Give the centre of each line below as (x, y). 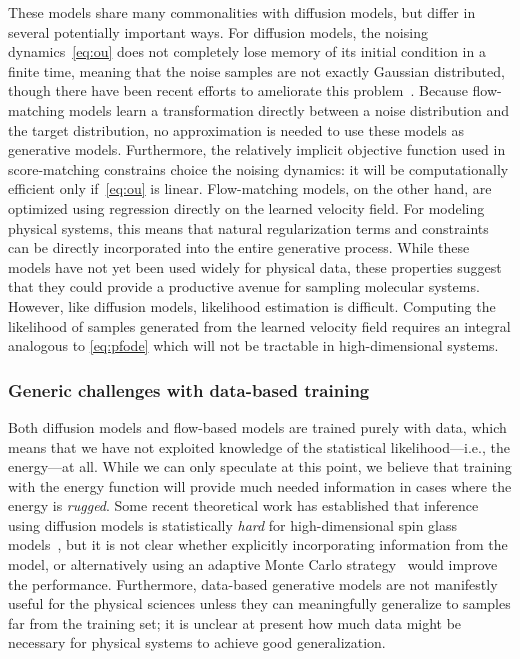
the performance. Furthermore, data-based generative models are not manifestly (253, 583)
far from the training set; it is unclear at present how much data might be (235, 622)
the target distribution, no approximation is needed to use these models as (236, 129)
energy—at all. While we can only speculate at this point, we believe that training (260, 466)
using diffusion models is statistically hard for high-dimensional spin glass (233, 524)
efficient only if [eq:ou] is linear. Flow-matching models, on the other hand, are (250, 188)
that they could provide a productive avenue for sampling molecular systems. (244, 286)
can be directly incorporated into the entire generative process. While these (239, 247)
